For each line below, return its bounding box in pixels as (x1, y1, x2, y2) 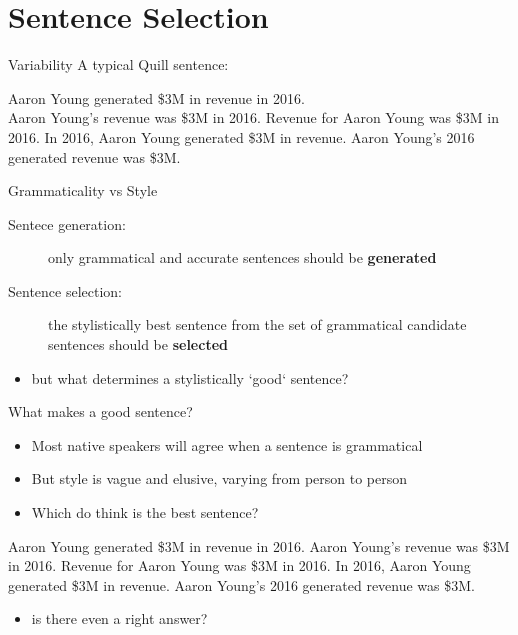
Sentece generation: (8, 213, 126, 234)
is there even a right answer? (31, 608, 208, 629)
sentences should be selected (48, 334, 228, 355)
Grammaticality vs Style (8, 180, 158, 201)
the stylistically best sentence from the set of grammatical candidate (48, 314, 467, 335)
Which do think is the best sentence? (31, 502, 259, 523)
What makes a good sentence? (8, 401, 193, 422)
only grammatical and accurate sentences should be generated (48, 247, 437, 268)
